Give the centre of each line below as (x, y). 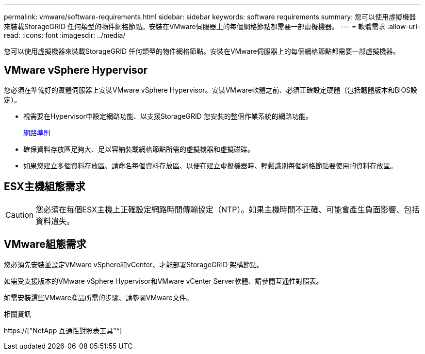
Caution (20, 215)
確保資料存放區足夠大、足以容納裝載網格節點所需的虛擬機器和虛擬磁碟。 (139, 149)
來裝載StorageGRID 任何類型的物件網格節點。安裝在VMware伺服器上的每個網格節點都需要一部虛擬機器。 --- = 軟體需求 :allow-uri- (212, 26)
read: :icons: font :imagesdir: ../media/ (65, 35)
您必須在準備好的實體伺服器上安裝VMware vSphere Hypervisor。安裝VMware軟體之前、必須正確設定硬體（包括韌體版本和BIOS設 (211, 90)
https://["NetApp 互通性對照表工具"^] (63, 330)
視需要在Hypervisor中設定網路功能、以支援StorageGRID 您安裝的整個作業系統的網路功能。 (168, 116)
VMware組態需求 (45, 244)
